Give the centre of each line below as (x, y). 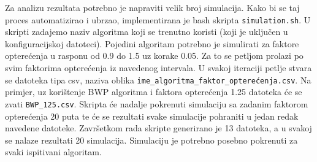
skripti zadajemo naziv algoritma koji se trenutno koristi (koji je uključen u (147, 32)
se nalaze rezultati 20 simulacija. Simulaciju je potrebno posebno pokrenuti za (151, 140)
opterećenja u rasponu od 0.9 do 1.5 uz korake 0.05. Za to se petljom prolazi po (154, 56)
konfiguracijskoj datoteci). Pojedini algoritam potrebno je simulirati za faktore (152, 43)
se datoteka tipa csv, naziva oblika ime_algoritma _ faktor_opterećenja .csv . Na (158, 79)
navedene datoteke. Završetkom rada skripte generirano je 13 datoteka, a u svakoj (158, 128)
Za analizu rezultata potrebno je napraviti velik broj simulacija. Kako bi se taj (152, 7)
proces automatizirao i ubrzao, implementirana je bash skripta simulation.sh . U (158, 19)
